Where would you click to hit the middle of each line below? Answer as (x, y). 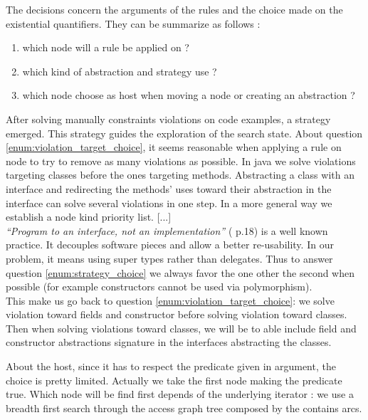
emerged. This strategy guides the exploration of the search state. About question (184, 133)
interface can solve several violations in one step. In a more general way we (169, 203)
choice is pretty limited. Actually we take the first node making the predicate (174, 380)
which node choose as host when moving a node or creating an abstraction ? (189, 95)
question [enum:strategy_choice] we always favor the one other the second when (180, 272)
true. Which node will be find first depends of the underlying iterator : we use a (180, 394)
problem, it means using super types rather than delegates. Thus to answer (169, 258)
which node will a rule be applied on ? (106, 47)
